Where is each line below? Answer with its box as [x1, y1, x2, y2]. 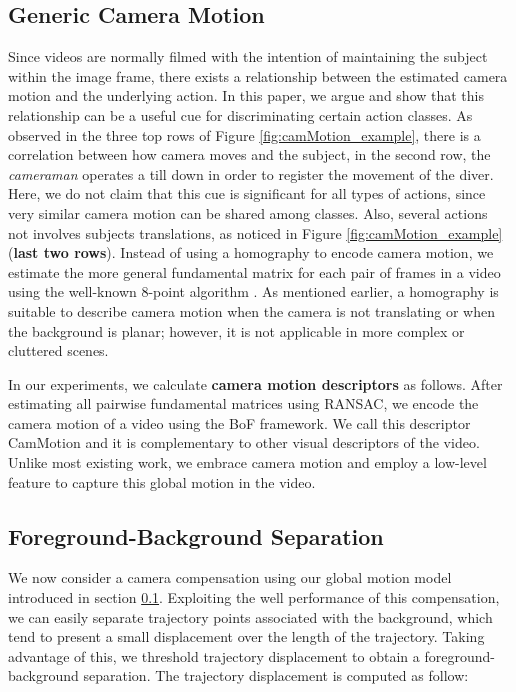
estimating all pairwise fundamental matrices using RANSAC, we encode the [8, 393, 479, 414]
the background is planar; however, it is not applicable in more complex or [8, 320, 465, 341]
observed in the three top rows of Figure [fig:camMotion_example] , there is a [8, 124, 481, 145]
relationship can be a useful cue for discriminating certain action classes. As [8, 104, 473, 125]
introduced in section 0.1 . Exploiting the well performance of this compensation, [8, 587, 500, 608]
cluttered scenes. [8, 340, 109, 361]
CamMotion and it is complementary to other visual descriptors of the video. [8, 432, 480, 453]
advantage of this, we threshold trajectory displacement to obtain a [8, 645, 420, 666]
